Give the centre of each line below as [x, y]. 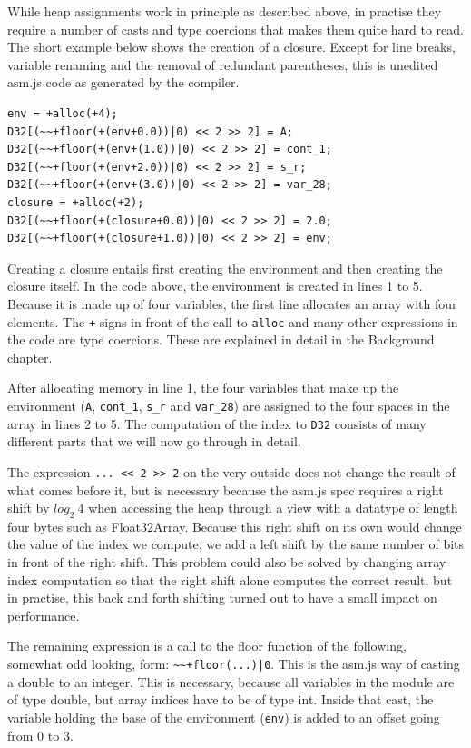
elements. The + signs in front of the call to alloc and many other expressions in [233, 321]
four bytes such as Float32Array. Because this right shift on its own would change [235, 526]
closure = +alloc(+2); [76, 202]
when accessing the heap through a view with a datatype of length [273, 508]
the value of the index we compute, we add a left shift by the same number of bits [236, 544]
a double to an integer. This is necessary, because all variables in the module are [231, 681]
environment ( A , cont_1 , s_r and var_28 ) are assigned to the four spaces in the [229, 405]
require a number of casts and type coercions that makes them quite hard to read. [235, 29]
